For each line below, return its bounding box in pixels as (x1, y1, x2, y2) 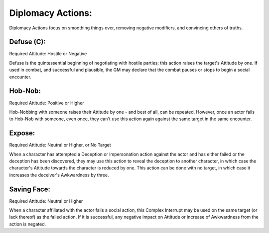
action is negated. (9, 221, 46, 227)
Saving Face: (9, 185, 51, 193)
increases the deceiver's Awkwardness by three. (9, 172, 109, 178)
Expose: (9, 129, 35, 138)
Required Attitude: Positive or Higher (9, 100, 84, 106)
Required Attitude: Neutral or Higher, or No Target (9, 142, 111, 148)
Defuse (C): (9, 38, 46, 46)
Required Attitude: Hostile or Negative (9, 51, 87, 57)
